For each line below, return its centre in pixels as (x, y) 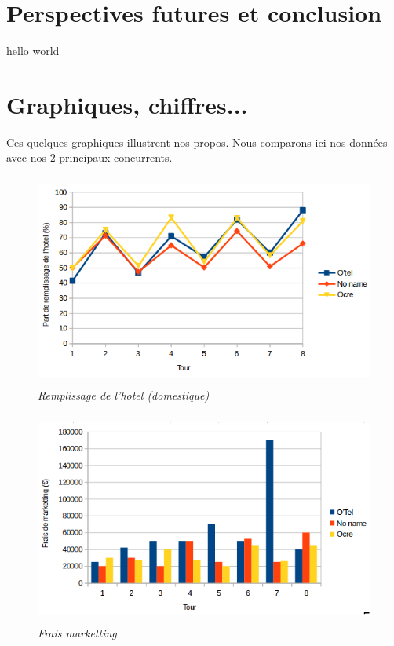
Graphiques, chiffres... (127, 104)
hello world (33, 51)
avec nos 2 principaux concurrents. (89, 157)
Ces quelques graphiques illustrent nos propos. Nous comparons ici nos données (197, 142)
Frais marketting (77, 632)
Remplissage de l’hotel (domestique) (124, 395)
